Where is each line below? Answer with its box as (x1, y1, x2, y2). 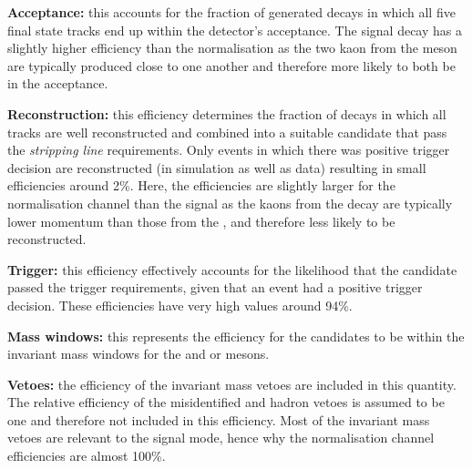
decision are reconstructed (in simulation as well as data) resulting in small (7, 158, 426, 177)
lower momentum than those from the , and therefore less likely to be (7, 211, 395, 230)
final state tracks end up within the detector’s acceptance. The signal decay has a (7, 20, 462, 39)
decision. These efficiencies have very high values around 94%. (7, 295, 353, 314)
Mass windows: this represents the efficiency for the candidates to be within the (7, 326, 465, 345)
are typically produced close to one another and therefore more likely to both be (7, 56, 456, 75)
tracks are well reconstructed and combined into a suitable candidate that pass (7, 122, 447, 141)
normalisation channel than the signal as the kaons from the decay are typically (7, 193, 453, 212)
